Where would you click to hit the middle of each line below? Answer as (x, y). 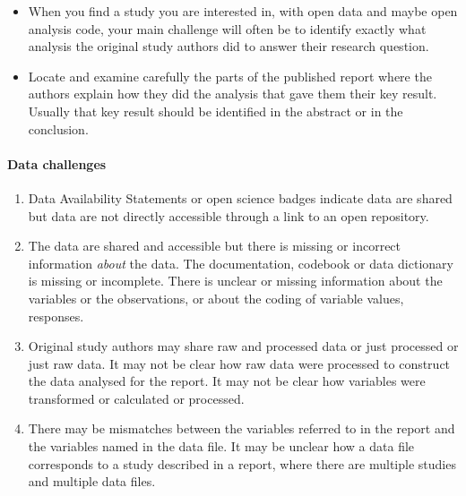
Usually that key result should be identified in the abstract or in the (216, 111)
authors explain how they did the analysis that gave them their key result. (233, 94)
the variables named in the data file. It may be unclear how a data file (221, 446)
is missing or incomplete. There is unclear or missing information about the (235, 281)
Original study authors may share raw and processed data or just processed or (243, 346)
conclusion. (58, 128)
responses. (56, 316)
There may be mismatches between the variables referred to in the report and (242, 428)
